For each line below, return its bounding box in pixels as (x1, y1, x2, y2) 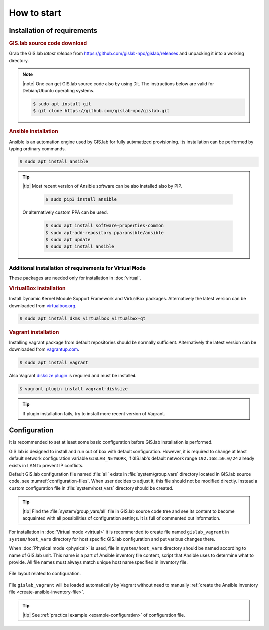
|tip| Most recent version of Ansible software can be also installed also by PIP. (22, 183, 183, 189)
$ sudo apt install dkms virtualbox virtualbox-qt (19, 315, 146, 321)
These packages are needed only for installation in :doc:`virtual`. (9, 275, 141, 281)
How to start (9, 7, 62, 18)
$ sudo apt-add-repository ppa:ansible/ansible (45, 230, 164, 235)
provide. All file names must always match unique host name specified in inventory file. (9, 559, 188, 565)
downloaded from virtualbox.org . (9, 302, 77, 309)
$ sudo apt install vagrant (19, 360, 88, 366)
